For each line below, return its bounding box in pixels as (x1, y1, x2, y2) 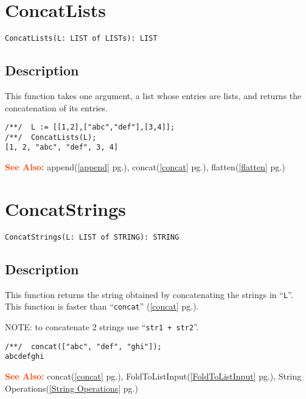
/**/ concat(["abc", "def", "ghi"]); (5, 342, 162, 351)
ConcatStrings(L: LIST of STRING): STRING (5, 232, 179, 241)
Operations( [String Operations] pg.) (5, 381, 138, 394)
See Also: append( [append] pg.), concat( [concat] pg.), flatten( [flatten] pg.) (5, 161, 285, 173)
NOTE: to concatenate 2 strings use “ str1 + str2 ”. (5, 321, 199, 333)
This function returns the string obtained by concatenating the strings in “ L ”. (5, 288, 293, 300)
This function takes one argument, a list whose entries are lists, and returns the (5, 89, 302, 102)
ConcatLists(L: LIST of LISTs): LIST (5, 34, 158, 43)
